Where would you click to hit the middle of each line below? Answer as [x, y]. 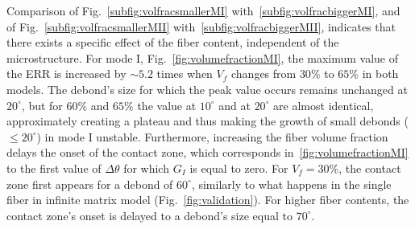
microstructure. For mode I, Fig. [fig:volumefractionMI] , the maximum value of [203, 57]
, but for [42, 105]
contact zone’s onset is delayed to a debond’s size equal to [149, 215]
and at [234, 105]
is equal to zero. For [239, 168]
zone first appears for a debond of [90, 184]
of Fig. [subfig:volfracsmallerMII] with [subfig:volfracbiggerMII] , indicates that [201, 26]
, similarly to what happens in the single [291, 184]
